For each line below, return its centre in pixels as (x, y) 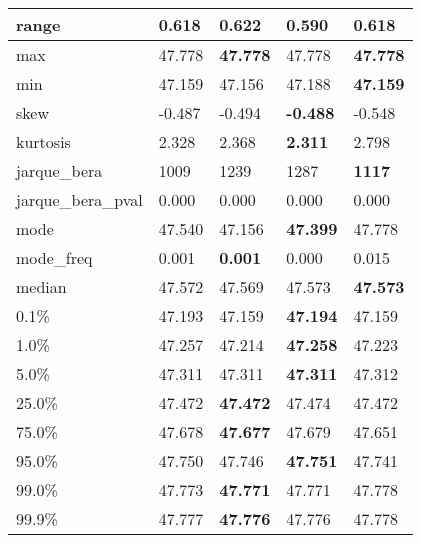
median (41, 286)
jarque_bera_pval (79, 199)
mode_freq (54, 257)
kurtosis (43, 141)
